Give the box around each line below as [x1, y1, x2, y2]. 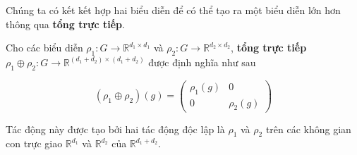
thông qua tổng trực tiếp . [6, 16, 125, 31]
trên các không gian [265, 121, 351, 136]
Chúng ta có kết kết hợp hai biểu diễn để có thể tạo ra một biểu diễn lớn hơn [6, 3, 341, 17]
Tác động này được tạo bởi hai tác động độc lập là [6, 121, 225, 136]
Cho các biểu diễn [6, 40, 83, 55]
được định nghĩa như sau [148, 54, 256, 69]
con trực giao [6, 136, 63, 151]
